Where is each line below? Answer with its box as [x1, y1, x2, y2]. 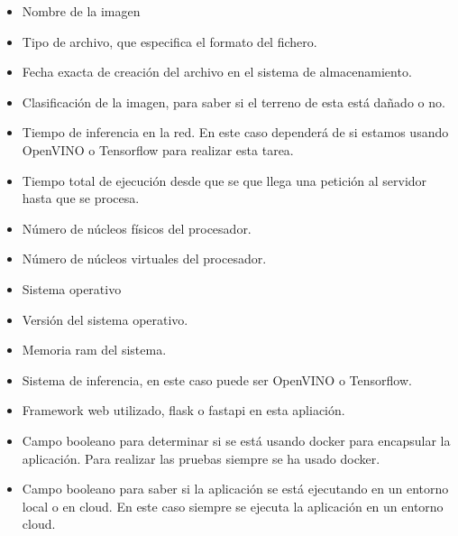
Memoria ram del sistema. [22, 340, 167, 359]
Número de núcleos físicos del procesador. [22, 218, 252, 237]
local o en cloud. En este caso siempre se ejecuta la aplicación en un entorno [22, 496, 444, 515]
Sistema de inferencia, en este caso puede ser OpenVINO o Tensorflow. [22, 370, 412, 389]
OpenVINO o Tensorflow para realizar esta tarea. [22, 140, 294, 159]
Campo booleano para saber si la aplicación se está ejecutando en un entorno [22, 479, 449, 498]
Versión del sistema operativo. [22, 310, 188, 328]
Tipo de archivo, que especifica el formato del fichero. [22, 32, 317, 51]
